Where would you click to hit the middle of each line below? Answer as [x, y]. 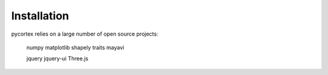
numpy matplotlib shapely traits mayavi [75, 47]
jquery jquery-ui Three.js [57, 59]
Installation [40, 16]
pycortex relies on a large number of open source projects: [85, 34]
